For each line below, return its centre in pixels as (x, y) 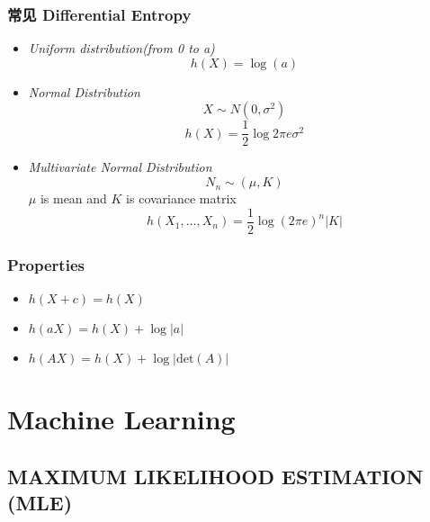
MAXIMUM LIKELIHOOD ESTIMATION (215, 476)
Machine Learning (121, 419)
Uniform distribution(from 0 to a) (121, 48)
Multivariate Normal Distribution (120, 167)
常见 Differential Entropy (99, 14)
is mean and (73, 198)
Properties (46, 264)
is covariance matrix (181, 198)
